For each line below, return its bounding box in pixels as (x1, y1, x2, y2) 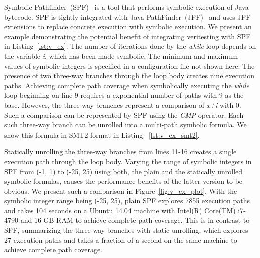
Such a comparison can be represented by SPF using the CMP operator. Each (4, 109, 244, 120)
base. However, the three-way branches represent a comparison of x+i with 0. (4, 99, 241, 110)
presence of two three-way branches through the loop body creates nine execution (4, 70, 254, 81)
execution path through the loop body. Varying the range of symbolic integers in (4, 156, 252, 166)
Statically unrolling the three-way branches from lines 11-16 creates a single (4, 146, 237, 157)
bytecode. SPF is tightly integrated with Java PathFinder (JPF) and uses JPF (4, 11, 251, 22)
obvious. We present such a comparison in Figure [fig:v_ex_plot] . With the (4, 185, 237, 196)
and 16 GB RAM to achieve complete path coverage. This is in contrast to (20, 215, 250, 225)
